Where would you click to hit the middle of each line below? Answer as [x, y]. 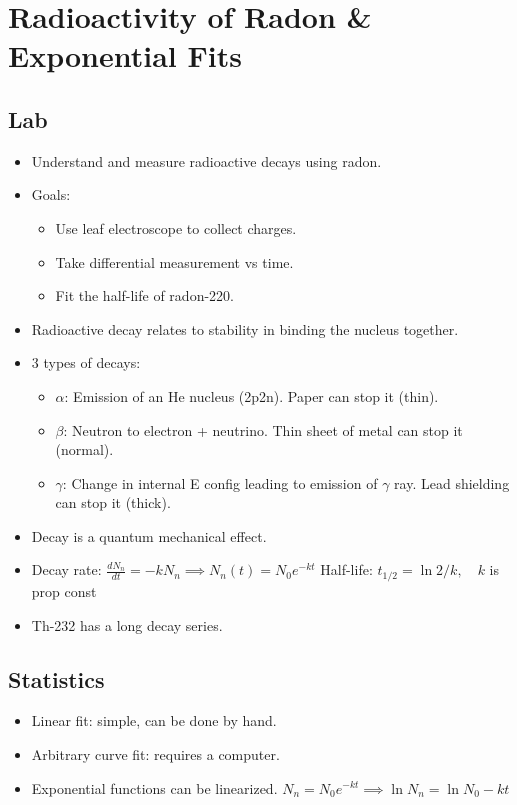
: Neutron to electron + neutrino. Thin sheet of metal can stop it [263, 429]
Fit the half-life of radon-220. [144, 295]
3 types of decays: [86, 362]
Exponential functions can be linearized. [154, 787]
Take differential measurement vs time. [174, 261]
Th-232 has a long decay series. [127, 624]
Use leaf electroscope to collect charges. [176, 227]
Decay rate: [66, 569]
